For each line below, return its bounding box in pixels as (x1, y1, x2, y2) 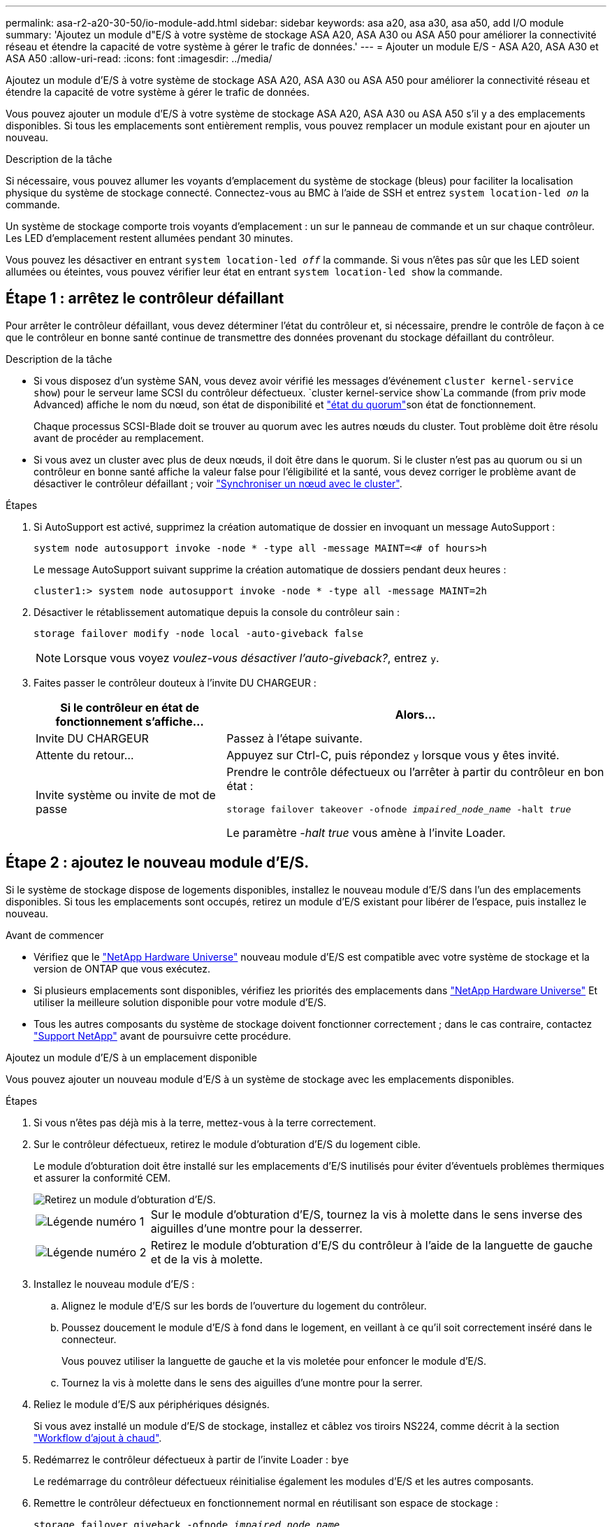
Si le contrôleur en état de (60, 700, 199, 715)
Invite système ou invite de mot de (36, 788, 216, 803)
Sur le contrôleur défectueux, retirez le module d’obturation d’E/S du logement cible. (34, 1138, 421, 1150)
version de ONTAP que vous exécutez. (34, 962, 211, 975)
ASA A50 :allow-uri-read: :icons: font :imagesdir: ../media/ (6, 52, 272, 64)
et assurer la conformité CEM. (34, 1171, 171, 1184)
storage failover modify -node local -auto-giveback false (34, 627, 364, 639)
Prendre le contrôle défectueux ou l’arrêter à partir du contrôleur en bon (226, 764, 604, 779)
